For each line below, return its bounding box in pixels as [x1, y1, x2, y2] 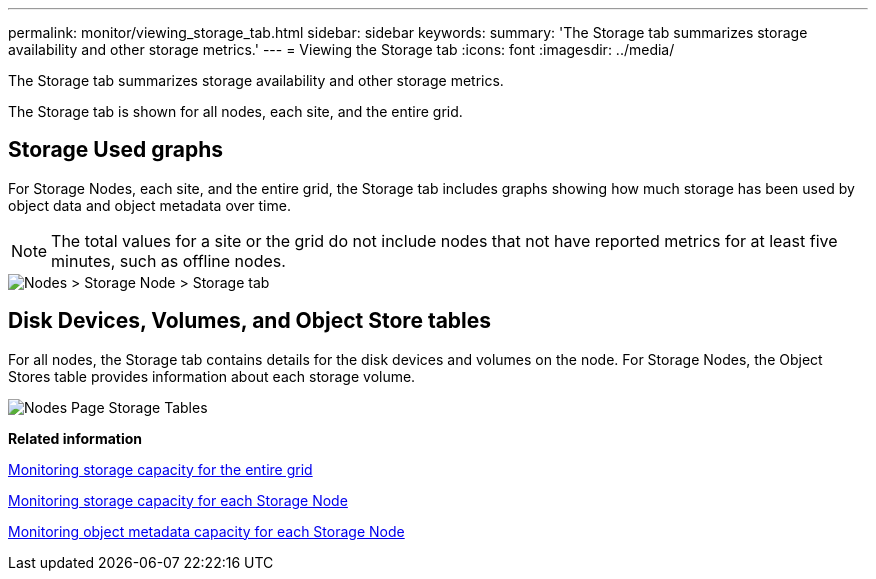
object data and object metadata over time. [8, 196, 291, 214]
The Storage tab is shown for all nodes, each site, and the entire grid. [8, 103, 463, 120]
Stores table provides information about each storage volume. [8, 367, 416, 385]
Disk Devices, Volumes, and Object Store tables [8, 308, 492, 334]
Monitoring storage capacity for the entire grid [8, 460, 313, 478]
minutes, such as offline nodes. [51, 250, 286, 271]
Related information [8, 429, 143, 447]
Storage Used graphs [8, 137, 223, 163]
